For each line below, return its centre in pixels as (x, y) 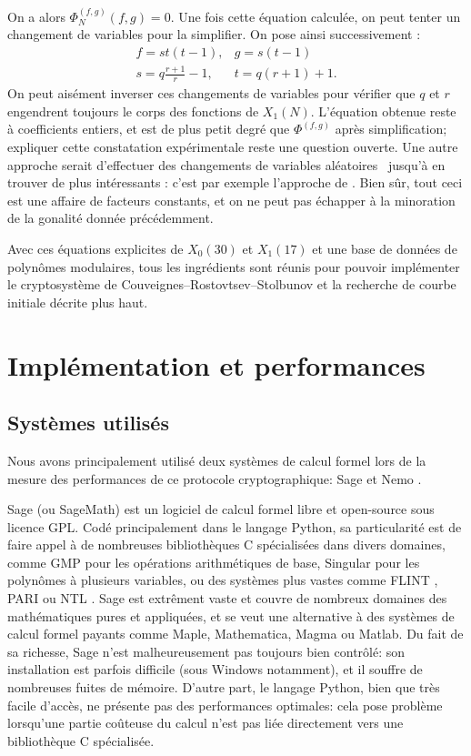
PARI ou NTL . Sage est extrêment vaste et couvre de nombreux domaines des (227, 598)
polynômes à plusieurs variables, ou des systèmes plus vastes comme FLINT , (223, 580)
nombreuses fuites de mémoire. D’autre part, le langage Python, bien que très (224, 687)
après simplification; (391, 129)
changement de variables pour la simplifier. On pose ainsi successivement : (214, 34)
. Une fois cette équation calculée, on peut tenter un (316, 16)
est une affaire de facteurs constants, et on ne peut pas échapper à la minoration (231, 200)
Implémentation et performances (216, 364)
